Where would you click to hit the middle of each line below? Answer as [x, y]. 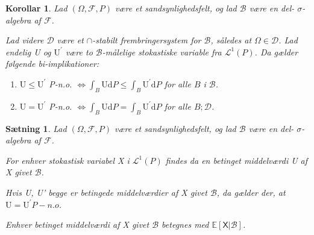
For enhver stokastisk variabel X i [68, 160]
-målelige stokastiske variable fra [162, 52]
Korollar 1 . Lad [36, 8]
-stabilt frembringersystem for [147, 40]
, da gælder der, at [251, 192]
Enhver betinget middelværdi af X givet [77, 224]
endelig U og [28, 52]
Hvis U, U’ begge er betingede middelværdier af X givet [106, 192]
